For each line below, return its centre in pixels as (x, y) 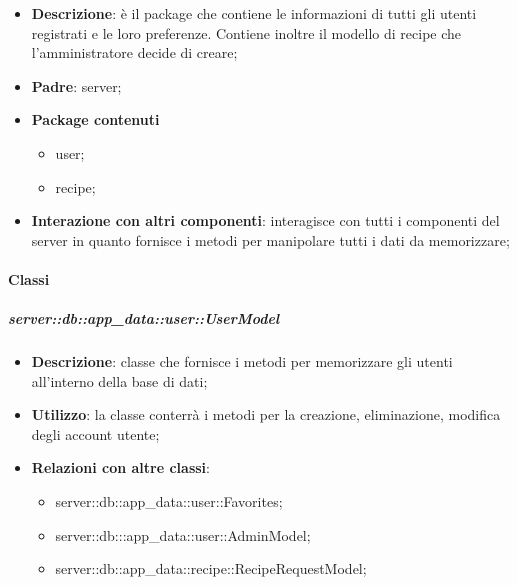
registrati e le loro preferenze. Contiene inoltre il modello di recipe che (246, 32)
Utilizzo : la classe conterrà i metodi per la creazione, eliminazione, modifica (266, 414)
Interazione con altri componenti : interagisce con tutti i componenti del (265, 220)
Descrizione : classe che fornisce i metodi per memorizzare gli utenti (242, 361)
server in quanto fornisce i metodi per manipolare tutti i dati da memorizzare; (270, 239)
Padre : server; (76, 85)
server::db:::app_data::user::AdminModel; (183, 534)
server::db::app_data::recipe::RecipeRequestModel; (211, 568)
